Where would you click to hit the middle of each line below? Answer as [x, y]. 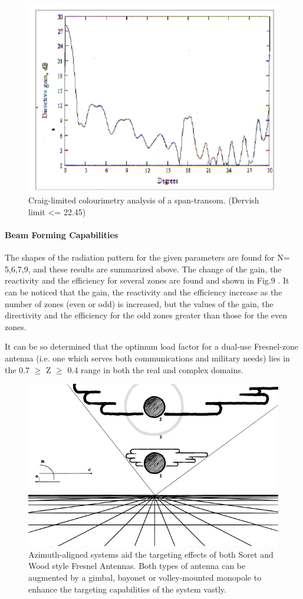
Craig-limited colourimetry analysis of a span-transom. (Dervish [144, 200]
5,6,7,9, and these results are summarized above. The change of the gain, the [143, 269]
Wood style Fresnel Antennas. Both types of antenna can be [137, 566]
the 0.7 [17, 369]
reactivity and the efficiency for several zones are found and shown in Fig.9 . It [147, 280]
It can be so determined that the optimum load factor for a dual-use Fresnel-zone [151, 346]
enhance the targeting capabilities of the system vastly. [127, 589]
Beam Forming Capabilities [62, 235]
